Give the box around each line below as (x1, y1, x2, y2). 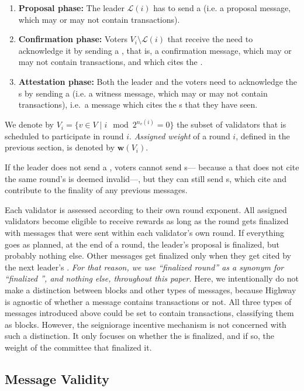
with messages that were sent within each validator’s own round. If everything (5, 226, 285, 238)
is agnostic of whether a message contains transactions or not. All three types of (5, 295, 292, 307)
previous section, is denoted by (5, 141, 115, 153)
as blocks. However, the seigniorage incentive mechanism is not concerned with (5, 318, 286, 330)
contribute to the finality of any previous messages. (5, 184, 188, 196)
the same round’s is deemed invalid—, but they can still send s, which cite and (5, 172, 286, 184)
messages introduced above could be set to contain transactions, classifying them (5, 307, 294, 319)
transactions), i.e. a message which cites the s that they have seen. (18, 98, 258, 111)
